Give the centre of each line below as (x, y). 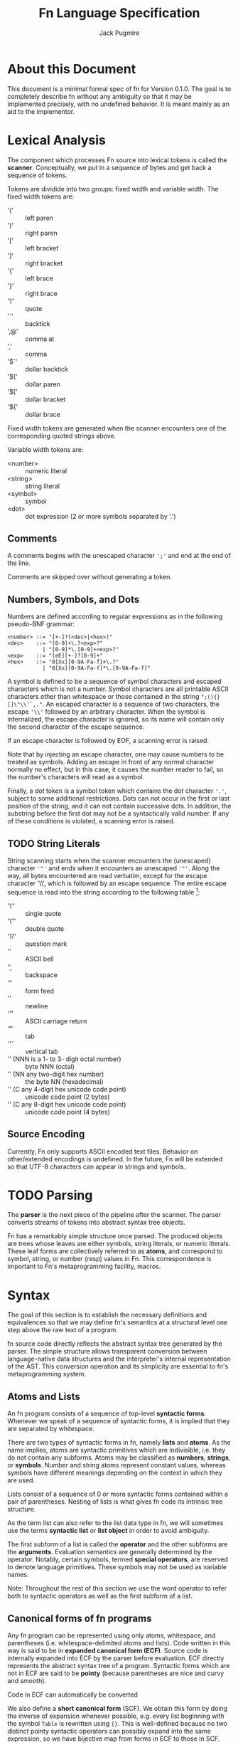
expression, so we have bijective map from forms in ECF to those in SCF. (114, 1739)
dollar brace (43, 414)
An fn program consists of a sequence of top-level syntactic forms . (107, 1413)
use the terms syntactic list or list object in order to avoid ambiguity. (108, 1531)
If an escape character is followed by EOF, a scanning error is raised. (108, 741)
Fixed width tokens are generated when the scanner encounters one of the (117, 428)
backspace (42, 975)
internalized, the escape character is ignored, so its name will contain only (116, 719)
